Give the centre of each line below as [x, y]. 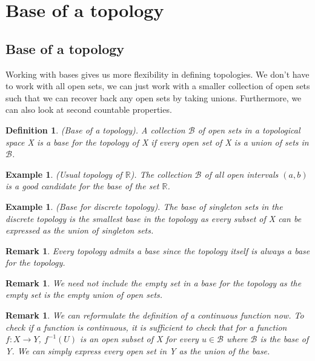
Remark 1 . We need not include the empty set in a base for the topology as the [154, 282]
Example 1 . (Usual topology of [64, 174]
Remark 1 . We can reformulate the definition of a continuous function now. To [155, 315]
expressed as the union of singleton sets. [80, 230]
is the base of [284, 339]
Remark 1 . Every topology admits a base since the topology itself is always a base [158, 250]
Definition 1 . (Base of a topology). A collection [95, 130]
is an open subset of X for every [139, 339]
